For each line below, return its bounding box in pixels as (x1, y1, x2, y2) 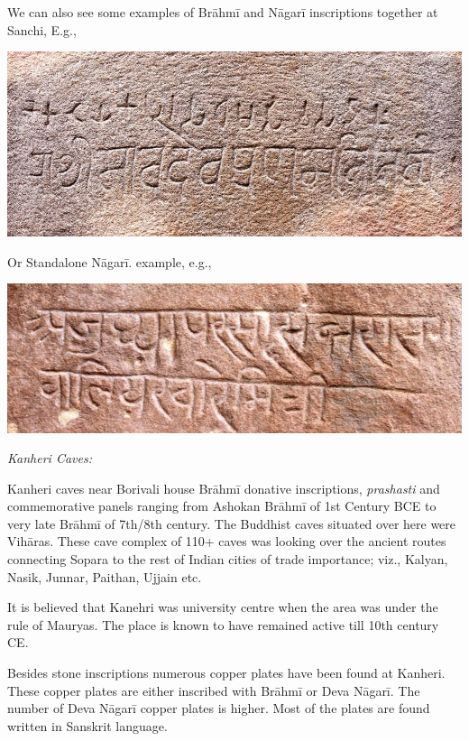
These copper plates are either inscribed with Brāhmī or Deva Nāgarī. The (7, 681, 420, 699)
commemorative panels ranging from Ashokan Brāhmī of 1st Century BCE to (7, 496, 437, 515)
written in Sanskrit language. (7, 716, 168, 735)
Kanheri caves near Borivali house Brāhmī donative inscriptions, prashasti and (7, 478, 440, 497)
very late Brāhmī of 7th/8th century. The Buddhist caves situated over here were (7, 514, 456, 533)
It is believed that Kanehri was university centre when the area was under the (7, 597, 438, 616)
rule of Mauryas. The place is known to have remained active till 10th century (7, 615, 439, 634)
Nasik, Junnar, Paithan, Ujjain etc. (7, 567, 202, 586)
